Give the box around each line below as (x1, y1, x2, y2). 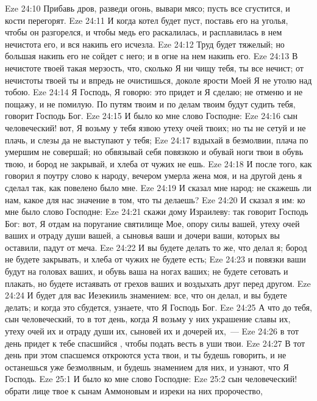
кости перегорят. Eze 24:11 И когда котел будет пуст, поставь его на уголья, (5, 13, 288, 26)
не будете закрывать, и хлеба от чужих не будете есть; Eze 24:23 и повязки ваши (5, 253, 306, 266)
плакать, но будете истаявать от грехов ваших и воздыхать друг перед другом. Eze (5, 276, 311, 289)
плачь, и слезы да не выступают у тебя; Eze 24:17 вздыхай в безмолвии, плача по (5, 133, 308, 146)
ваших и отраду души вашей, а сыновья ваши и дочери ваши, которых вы (5, 229, 280, 242)
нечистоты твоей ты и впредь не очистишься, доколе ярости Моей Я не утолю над (5, 73, 312, 86)
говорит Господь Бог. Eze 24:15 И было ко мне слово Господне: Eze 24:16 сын (5, 109, 297, 122)
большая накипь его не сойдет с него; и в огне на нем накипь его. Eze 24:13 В (5, 49, 298, 62)
